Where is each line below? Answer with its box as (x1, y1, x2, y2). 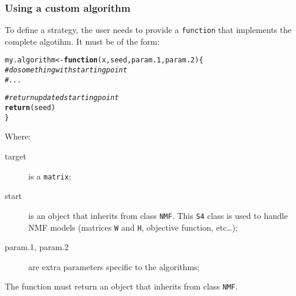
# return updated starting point (5, 94, 119, 102)
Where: (5, 130, 31, 142)
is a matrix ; (28, 169, 71, 182)
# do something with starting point (5, 66, 127, 75)
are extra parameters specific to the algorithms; (28, 260, 200, 272)
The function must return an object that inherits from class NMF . (5, 280, 238, 292)
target (5, 150, 27, 162)
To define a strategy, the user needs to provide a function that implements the (5, 24, 292, 36)
